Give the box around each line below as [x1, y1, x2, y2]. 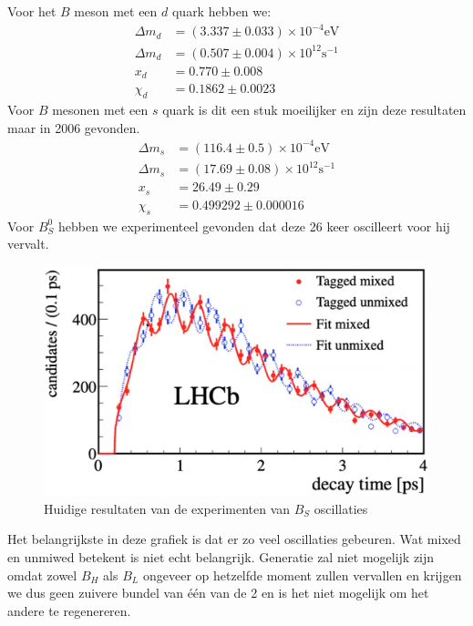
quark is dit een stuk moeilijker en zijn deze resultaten [162, 99, 467, 118]
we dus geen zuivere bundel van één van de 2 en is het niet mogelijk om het [7, 583, 429, 602]
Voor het [7, 2, 57, 20]
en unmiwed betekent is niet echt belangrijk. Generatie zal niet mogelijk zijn [7, 548, 435, 567]
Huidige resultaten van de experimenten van [44, 498, 291, 518]
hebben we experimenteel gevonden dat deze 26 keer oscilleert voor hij [57, 216, 450, 235]
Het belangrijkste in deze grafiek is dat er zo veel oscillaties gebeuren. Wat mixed [7, 529, 461, 549]
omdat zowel [7, 565, 77, 584]
